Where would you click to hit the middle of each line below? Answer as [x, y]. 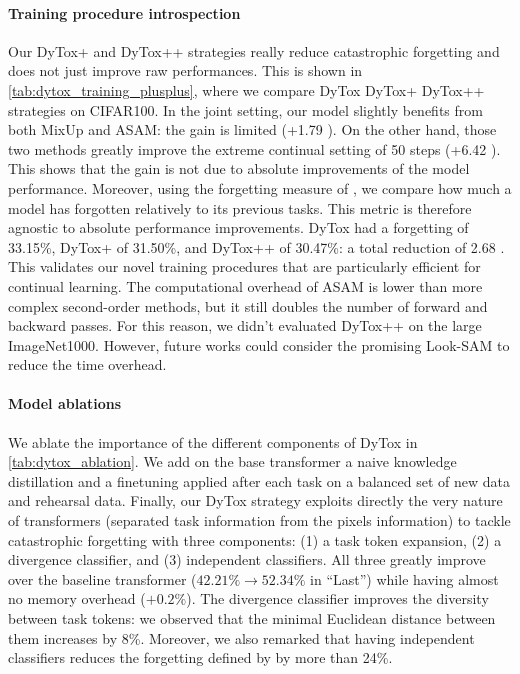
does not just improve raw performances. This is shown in [185, 70]
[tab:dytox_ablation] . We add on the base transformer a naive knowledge [232, 461]
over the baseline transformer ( [102, 578]
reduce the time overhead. [87, 364]
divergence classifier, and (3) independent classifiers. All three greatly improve [247, 559]
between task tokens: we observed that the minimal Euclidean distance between [252, 618]
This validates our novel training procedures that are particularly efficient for [244, 266]
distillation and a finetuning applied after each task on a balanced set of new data [259, 480]
